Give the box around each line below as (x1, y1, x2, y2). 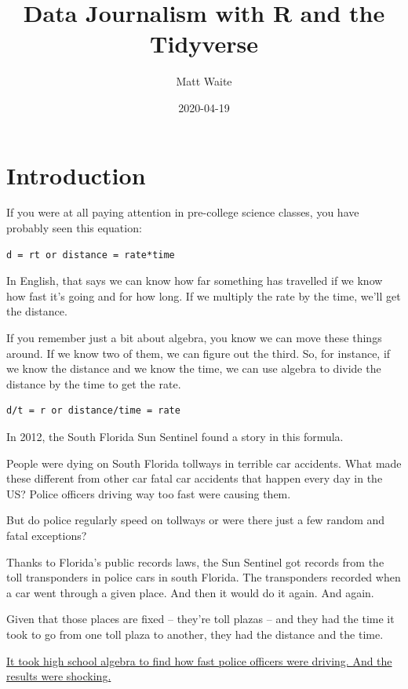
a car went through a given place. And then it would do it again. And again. (6, 584, 374, 600)
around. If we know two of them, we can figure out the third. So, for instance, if (6, 344, 391, 361)
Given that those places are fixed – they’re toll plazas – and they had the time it (6, 611, 395, 627)
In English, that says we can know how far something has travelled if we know (6, 272, 383, 289)
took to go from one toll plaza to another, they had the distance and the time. (6, 625, 384, 642)
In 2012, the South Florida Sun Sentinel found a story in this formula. (6, 428, 344, 444)
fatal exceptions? (6, 527, 87, 543)
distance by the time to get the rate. (6, 375, 181, 392)
